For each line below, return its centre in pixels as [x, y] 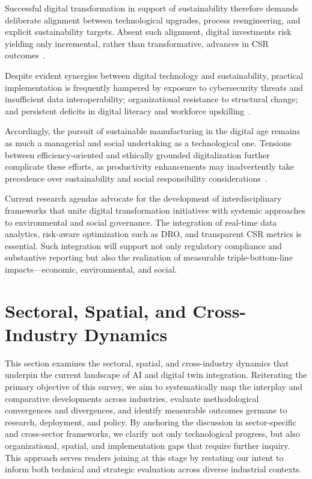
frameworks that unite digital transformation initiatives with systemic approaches [155, 210]
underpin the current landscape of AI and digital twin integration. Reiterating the [156, 375]
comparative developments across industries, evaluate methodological [132, 398]
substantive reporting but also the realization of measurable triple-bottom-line [149, 257]
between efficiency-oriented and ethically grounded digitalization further [137, 154]
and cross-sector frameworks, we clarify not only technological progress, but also [152, 434]
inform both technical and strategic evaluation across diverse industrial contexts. [153, 469]
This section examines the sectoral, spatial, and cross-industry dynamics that [147, 363]
